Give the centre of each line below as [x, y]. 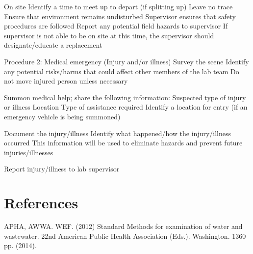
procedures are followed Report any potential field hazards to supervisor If [116, 26]
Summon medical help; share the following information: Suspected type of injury [125, 97]
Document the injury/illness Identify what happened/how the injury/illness [118, 133]
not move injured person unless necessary [66, 81]
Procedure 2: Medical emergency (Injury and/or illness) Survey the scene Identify [126, 61]
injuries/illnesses [29, 152]
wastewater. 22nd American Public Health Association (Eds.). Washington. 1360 [125, 236]
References [41, 203]
